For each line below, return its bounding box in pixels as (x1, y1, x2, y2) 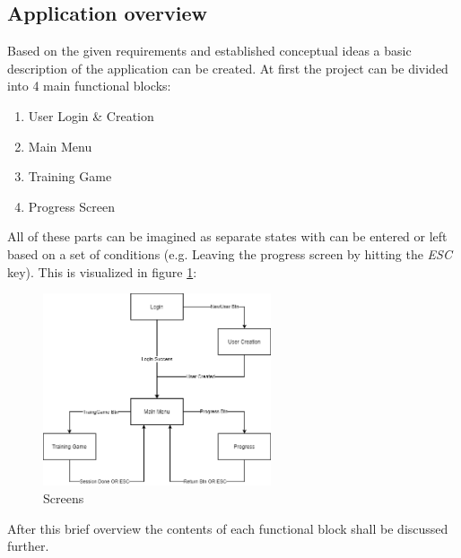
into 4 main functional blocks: (7, 76, 171, 95)
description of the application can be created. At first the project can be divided (7, 58, 448, 77)
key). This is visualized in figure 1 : (7, 262, 197, 281)
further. (7, 536, 49, 555)
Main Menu (28, 136, 92, 155)
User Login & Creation (28, 106, 154, 125)
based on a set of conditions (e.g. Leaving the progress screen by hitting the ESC (7, 244, 452, 263)
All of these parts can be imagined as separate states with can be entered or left (7, 227, 448, 246)
